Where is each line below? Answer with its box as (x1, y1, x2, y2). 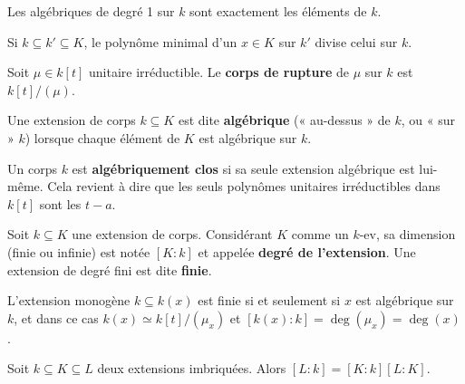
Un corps (7, 158, 57, 178)
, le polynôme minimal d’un (83, 32, 237, 51)
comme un (291, 225, 349, 244)
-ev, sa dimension (359, 225, 456, 244)
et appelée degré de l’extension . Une (198, 242, 416, 261)
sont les (39, 194, 82, 213)
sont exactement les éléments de (189, 2, 367, 20)
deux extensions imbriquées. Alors (97, 359, 286, 378)
